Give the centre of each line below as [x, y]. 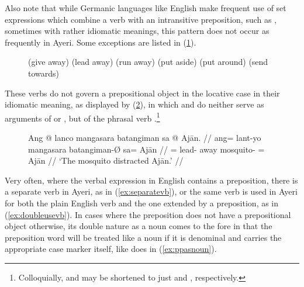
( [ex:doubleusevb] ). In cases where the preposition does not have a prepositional [148, 214]
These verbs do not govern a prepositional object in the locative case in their [142, 93]
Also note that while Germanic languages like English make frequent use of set [146, 8]
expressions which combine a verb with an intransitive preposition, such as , [141, 19]
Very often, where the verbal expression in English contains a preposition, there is [151, 180]
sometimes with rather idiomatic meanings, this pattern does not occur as [137, 31]
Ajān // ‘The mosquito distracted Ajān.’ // [106, 160]
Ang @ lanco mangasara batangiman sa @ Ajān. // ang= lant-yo [145, 137]
